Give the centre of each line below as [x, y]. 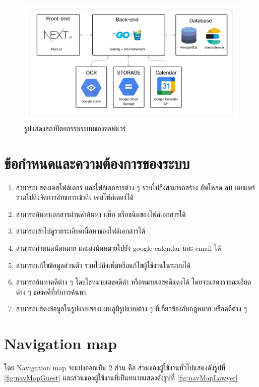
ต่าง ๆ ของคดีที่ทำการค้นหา [51, 291]
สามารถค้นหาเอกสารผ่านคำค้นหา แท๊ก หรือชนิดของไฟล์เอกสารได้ [101, 214]
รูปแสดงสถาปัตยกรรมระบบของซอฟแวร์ [75, 128]
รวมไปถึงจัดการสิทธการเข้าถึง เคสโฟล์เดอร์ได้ [75, 197]
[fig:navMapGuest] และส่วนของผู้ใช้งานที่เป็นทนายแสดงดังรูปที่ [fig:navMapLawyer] [121, 377]
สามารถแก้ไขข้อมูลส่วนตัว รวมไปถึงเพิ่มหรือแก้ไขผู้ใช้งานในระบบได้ [103, 265]
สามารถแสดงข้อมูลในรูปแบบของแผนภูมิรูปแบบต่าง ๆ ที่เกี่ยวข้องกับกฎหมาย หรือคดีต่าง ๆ [131, 309]
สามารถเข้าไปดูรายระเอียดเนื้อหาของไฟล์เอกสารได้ [80, 231]
